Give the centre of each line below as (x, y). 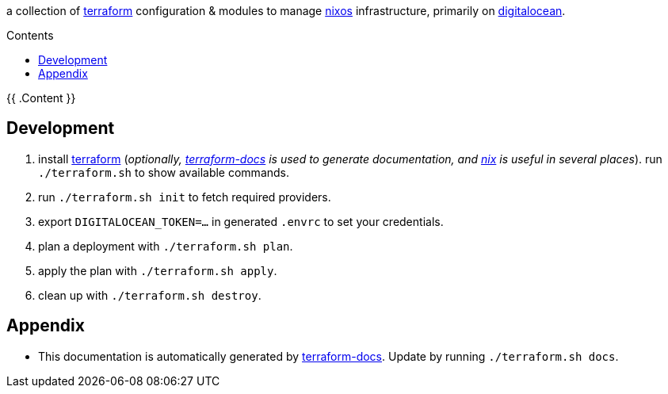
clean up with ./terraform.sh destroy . (150, 295)
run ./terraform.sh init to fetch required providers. (185, 197)
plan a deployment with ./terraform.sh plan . (166, 246)
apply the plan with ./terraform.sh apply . (158, 270)
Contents (30, 35)
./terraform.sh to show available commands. (164, 172)
